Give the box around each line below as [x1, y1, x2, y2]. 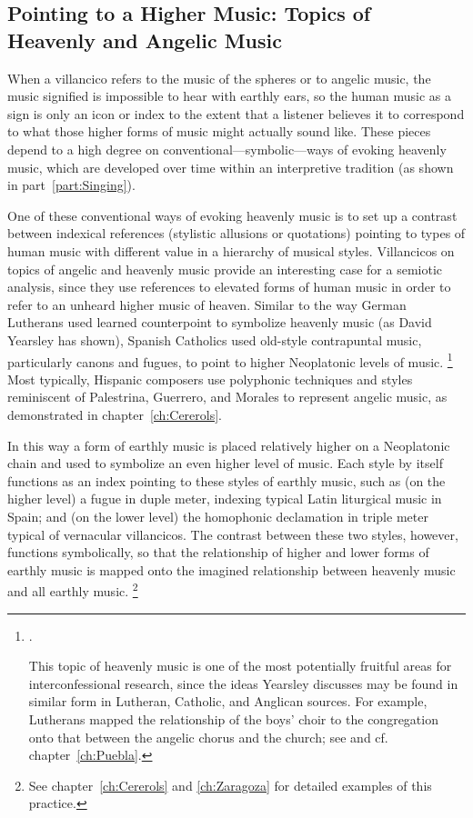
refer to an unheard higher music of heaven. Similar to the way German [7, 294, 407, 314]
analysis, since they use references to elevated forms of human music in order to [7, 277, 451, 296]
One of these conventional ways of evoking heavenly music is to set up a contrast [7, 205, 458, 224]
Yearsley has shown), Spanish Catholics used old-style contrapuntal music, [7, 330, 422, 349]
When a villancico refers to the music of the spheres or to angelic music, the [7, 68, 431, 87]
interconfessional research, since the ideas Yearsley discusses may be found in [28, 673, 458, 693]
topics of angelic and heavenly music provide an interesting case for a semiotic [7, 259, 443, 278]
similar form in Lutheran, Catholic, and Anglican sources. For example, [28, 692, 428, 711]
